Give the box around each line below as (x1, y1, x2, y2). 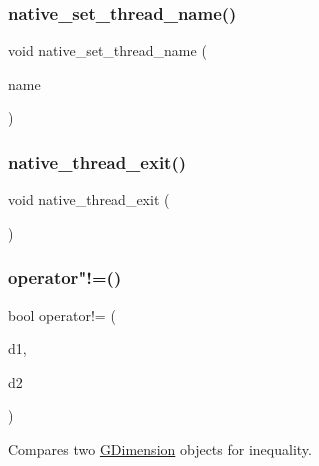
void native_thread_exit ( (8, 189, 170, 210)
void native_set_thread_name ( (8, 40, 207, 61)
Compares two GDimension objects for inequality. (8, 439, 312, 459)
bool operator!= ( (8, 304, 116, 325)
